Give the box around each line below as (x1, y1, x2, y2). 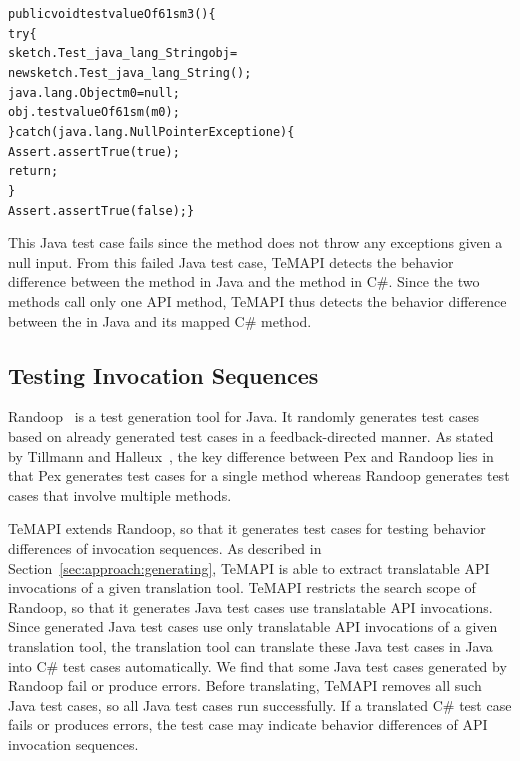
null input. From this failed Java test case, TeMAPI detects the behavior (8, 251, 454, 272)
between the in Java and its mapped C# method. (8, 310, 312, 331)
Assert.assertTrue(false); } (8, 203, 195, 218)
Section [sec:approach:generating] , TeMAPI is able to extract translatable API (8, 557, 490, 578)
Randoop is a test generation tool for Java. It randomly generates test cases (8, 406, 480, 427)
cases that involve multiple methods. (8, 484, 232, 505)
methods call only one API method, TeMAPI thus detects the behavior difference (8, 291, 507, 311)
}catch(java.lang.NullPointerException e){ (8, 124, 295, 139)
